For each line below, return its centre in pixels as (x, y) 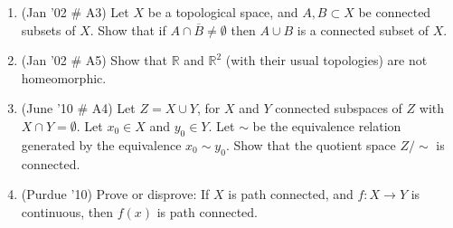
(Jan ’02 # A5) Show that (94, 60)
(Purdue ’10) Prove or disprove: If (115, 194)
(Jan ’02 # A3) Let (75, 12)
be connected (395, 12)
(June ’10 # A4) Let (78, 108)
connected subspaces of (339, 108)
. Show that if (128, 29)
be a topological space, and (223, 12)
